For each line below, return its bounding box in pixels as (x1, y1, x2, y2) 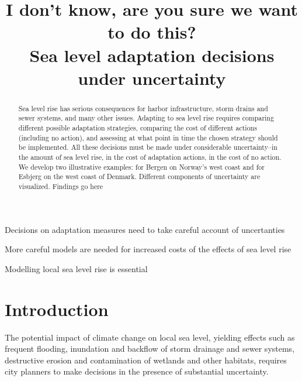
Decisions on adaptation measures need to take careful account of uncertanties (5, 223, 285, 235)
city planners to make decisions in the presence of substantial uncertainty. (5, 365, 269, 377)
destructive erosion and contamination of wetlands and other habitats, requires (5, 353, 287, 366)
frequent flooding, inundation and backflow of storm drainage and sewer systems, (5, 342, 295, 355)
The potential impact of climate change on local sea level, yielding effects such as (5, 331, 295, 343)
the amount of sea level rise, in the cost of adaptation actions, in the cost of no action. (18, 152, 282, 162)
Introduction (5, 297, 109, 321)
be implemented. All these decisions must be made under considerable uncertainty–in (18, 142, 277, 152)
